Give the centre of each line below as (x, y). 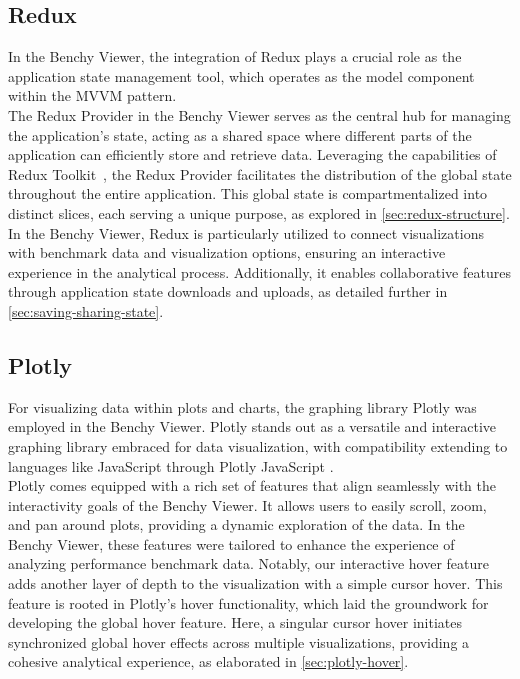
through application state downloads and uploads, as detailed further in (228, 291)
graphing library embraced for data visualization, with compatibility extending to (258, 445)
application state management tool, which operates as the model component (241, 75)
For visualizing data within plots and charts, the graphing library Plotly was (242, 406)
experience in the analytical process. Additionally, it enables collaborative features (259, 271)
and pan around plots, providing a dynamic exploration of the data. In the (236, 524)
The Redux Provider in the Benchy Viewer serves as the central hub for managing (259, 114)
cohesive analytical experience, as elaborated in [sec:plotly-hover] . (208, 661)
